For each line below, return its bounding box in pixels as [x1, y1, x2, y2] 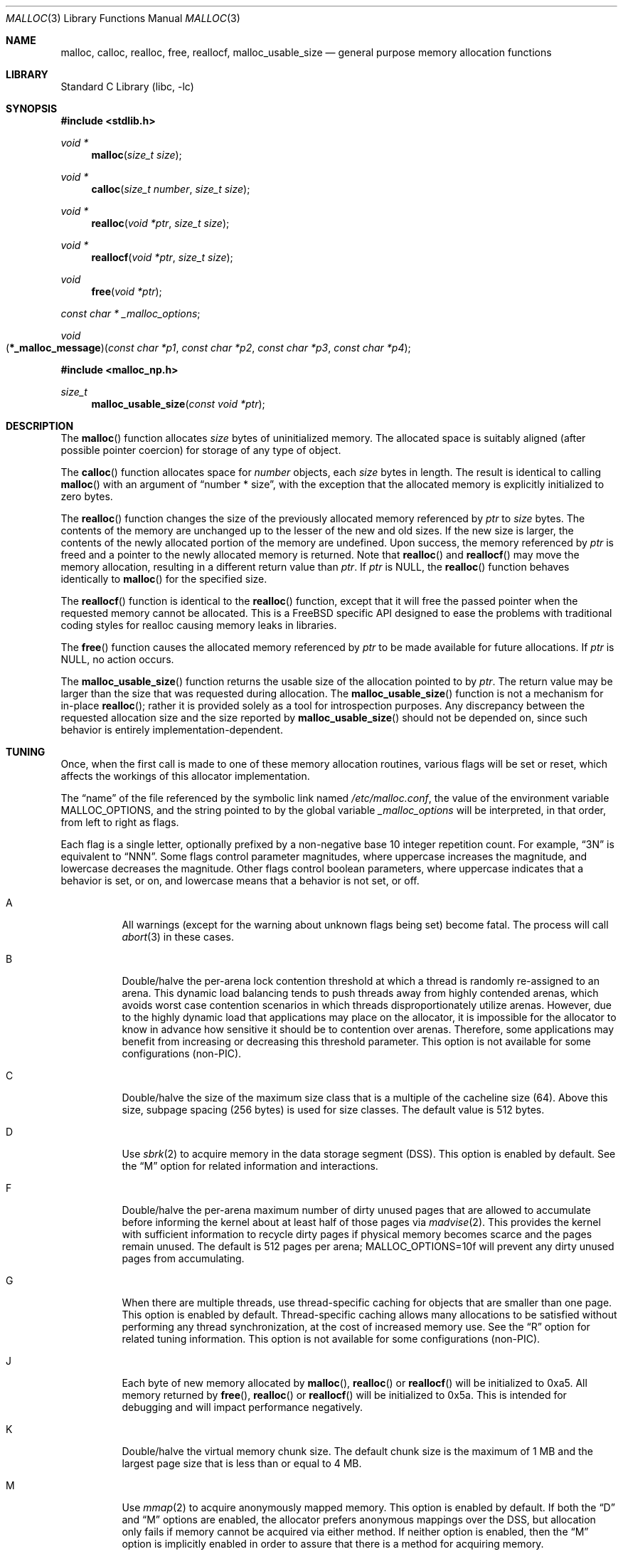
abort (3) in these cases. [122, 931, 234, 943]
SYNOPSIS [6, 102, 58, 115]
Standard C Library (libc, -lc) [60, 80, 194, 92]
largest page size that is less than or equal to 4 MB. [122, 1457, 362, 1469]
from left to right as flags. [60, 816, 179, 828]
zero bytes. [60, 490, 113, 502]
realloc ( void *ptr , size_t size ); [91, 217, 230, 229]
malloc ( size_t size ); [91, 149, 182, 161]
